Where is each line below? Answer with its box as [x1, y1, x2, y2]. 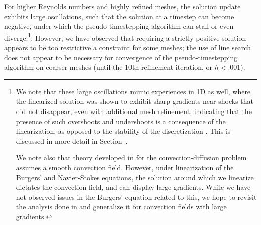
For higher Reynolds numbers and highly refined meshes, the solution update [4, 1, 241, 11]
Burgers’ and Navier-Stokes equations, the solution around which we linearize [16, 172, 254, 182]
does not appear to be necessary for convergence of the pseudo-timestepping [4, 52, 238, 62]
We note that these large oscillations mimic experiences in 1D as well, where [16, 86, 251, 96]
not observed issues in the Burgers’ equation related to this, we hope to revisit [16, 191, 257, 202]
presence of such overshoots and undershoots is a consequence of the [16, 116, 226, 126]
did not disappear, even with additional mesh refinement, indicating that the [16, 106, 252, 116]
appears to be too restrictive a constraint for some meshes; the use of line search [4, 42, 251, 53]
